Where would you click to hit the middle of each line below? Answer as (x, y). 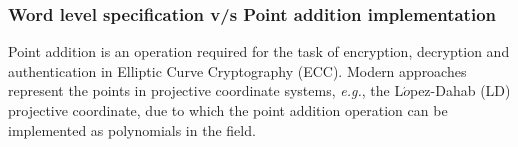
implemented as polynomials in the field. (132, 129)
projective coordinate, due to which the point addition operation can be (228, 110)
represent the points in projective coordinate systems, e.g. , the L (206, 90)
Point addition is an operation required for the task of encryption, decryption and (259, 51)
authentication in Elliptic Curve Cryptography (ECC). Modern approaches (237, 70)
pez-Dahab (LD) (460, 90)
